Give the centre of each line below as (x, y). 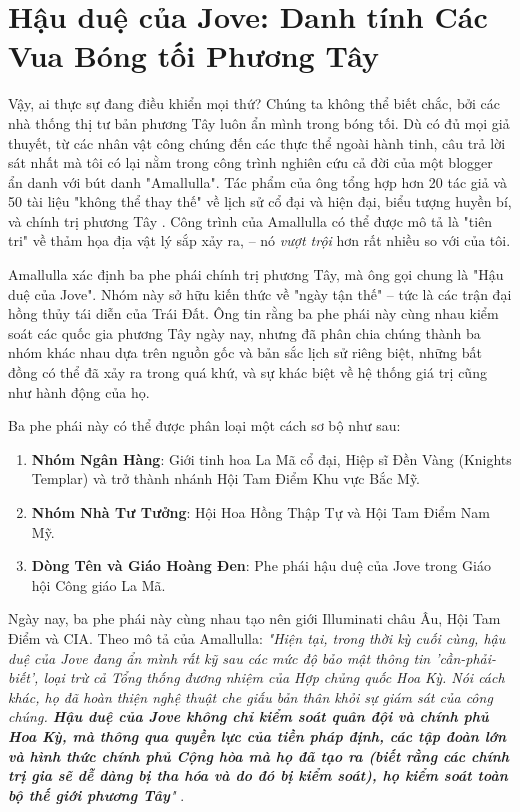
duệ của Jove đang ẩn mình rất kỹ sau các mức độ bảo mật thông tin (219, 657)
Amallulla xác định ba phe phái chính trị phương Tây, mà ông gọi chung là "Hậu (256, 274)
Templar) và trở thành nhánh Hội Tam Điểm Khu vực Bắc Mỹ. (226, 478)
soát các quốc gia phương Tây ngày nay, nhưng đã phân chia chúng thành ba (244, 332)
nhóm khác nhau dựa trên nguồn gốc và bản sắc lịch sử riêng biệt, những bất (245, 352)
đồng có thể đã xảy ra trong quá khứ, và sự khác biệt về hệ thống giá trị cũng (247, 372)
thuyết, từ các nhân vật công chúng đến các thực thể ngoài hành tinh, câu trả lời (257, 142)
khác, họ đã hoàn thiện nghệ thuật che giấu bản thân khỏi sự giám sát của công (250, 696)
